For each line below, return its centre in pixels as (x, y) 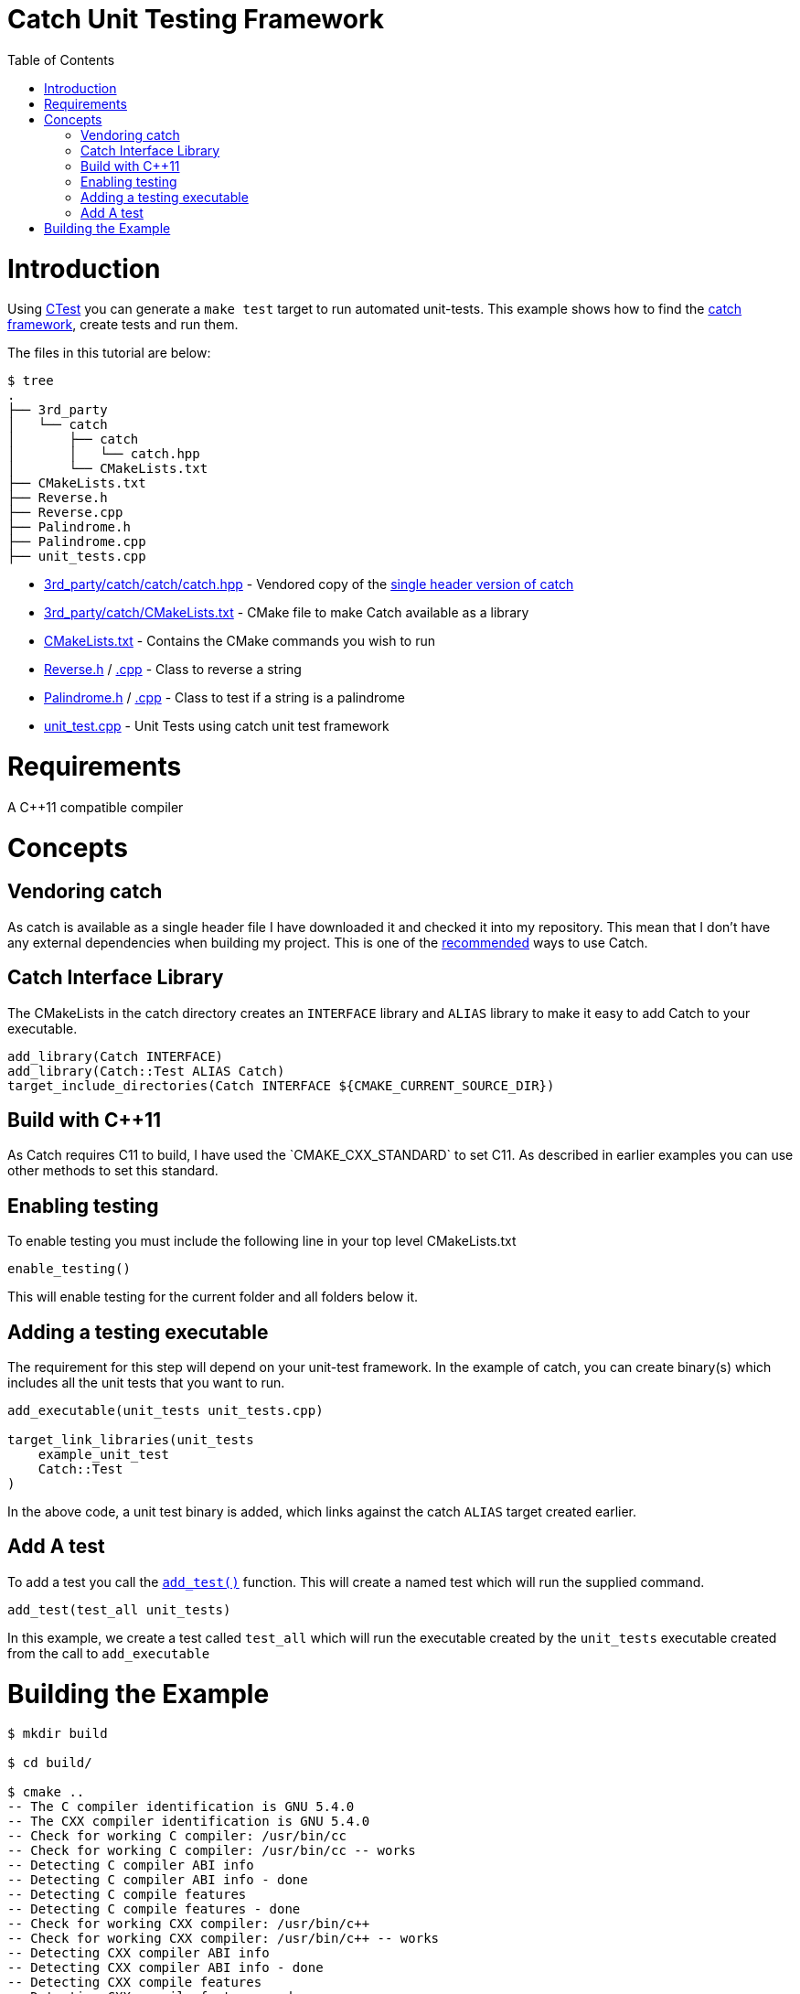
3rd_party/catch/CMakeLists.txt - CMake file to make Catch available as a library (287, 613)
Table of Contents (61, 59)
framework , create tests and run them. (123, 325)
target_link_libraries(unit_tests (131, 1440)
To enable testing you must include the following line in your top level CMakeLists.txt (262, 1241)
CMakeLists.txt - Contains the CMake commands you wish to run (240, 641)
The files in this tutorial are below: (109, 353)
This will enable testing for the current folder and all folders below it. (213, 1297)
